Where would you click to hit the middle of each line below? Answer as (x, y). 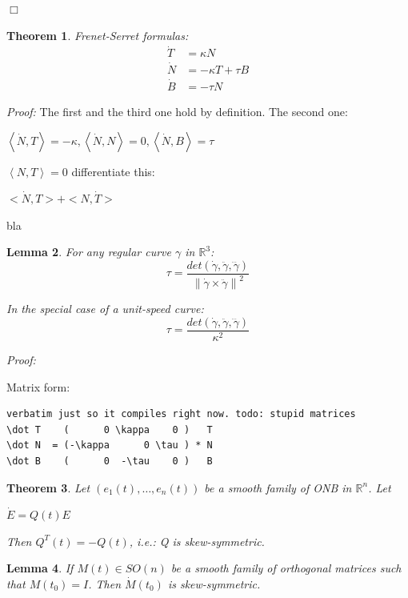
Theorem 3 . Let (48, 487)
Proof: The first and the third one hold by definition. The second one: (177, 111)
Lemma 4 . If (40, 568)
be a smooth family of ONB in (278, 487)
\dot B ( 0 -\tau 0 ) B (110, 461)
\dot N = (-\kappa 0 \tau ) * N (110, 445)
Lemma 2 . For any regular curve (89, 252)
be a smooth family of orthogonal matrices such (286, 568)
